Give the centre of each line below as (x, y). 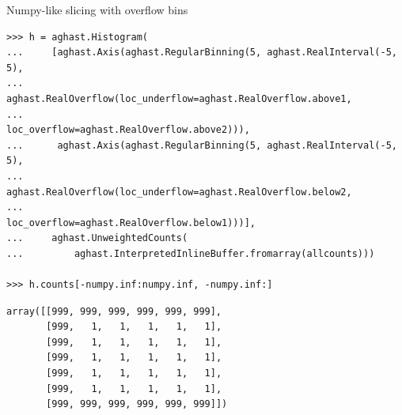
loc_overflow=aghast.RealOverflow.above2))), (128, 130)
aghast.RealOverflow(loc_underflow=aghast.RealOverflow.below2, (179, 192)
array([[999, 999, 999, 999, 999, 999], (114, 311)
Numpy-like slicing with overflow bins (97, 9)
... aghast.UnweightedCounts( (97, 238)
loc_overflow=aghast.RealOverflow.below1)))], (131, 223)
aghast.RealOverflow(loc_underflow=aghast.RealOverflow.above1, (179, 98)
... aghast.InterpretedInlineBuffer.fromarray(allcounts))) (191, 253)
